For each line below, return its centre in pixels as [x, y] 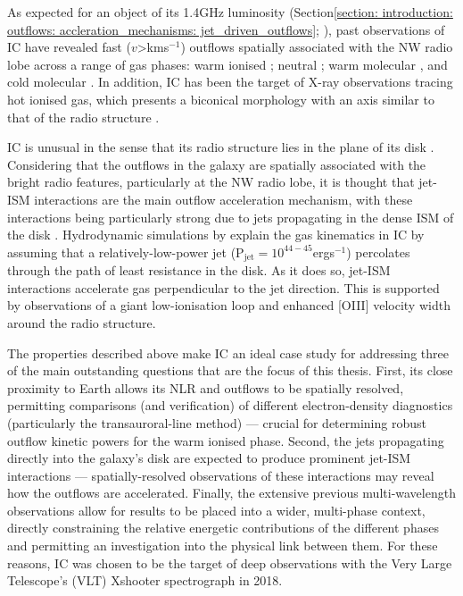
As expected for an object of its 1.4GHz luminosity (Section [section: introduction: [230, 12]
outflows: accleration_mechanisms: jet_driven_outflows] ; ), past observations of [226, 29]
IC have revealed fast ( [69, 47]
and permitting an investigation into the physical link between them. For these [223, 546]
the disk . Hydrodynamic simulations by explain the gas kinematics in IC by [216, 235]
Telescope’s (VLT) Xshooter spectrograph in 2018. [145, 580]
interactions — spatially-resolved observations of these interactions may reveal [221, 475]
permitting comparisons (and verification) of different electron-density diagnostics [230, 405]
